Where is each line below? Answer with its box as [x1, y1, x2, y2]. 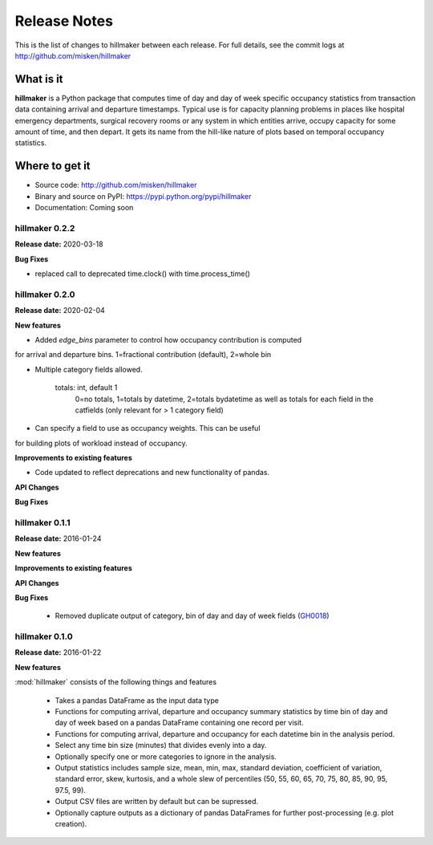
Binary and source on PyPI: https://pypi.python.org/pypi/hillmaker [34, 191, 252, 201]
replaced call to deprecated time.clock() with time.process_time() [34, 269, 250, 278]
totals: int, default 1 [55, 383, 118, 392]
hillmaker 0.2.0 [14, 289, 75, 300]
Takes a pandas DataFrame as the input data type [55, 695, 220, 705]
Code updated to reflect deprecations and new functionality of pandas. [34, 468, 270, 477]
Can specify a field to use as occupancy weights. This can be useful [34, 424, 261, 433]
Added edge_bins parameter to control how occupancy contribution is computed [34, 335, 302, 344]
